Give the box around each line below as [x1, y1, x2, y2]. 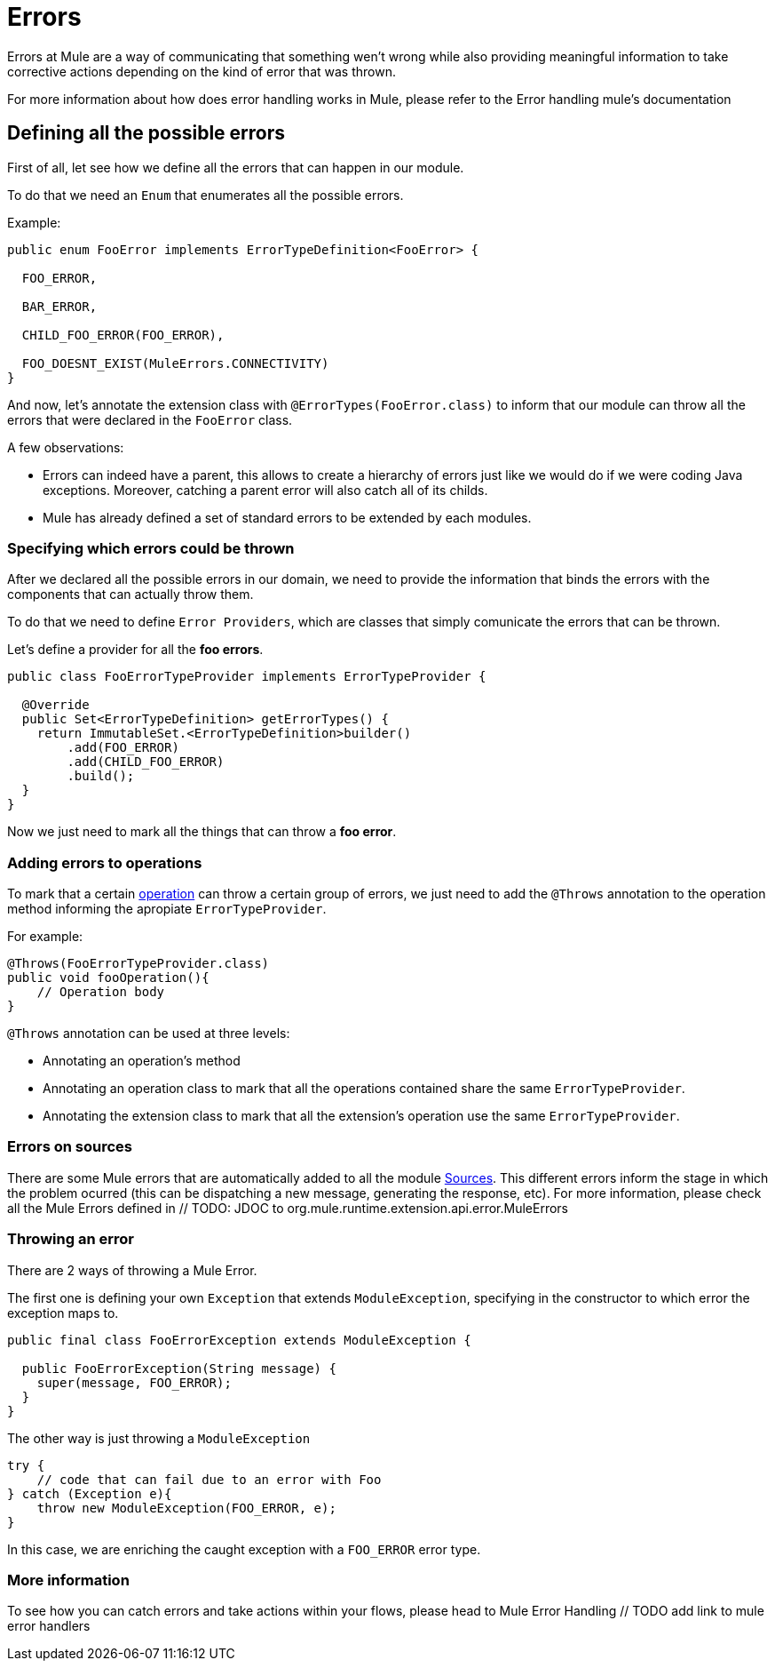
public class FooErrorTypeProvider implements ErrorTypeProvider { [7, 669, 486, 684]
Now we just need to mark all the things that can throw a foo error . [7, 824, 397, 840]
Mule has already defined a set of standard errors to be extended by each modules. [43, 509, 532, 525]
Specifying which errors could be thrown [7, 539, 295, 557]
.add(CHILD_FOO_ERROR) [67, 754, 225, 770]
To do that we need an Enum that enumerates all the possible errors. [7, 187, 404, 203]
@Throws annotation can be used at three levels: [7, 1026, 290, 1042]
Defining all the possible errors [7, 122, 286, 145]
